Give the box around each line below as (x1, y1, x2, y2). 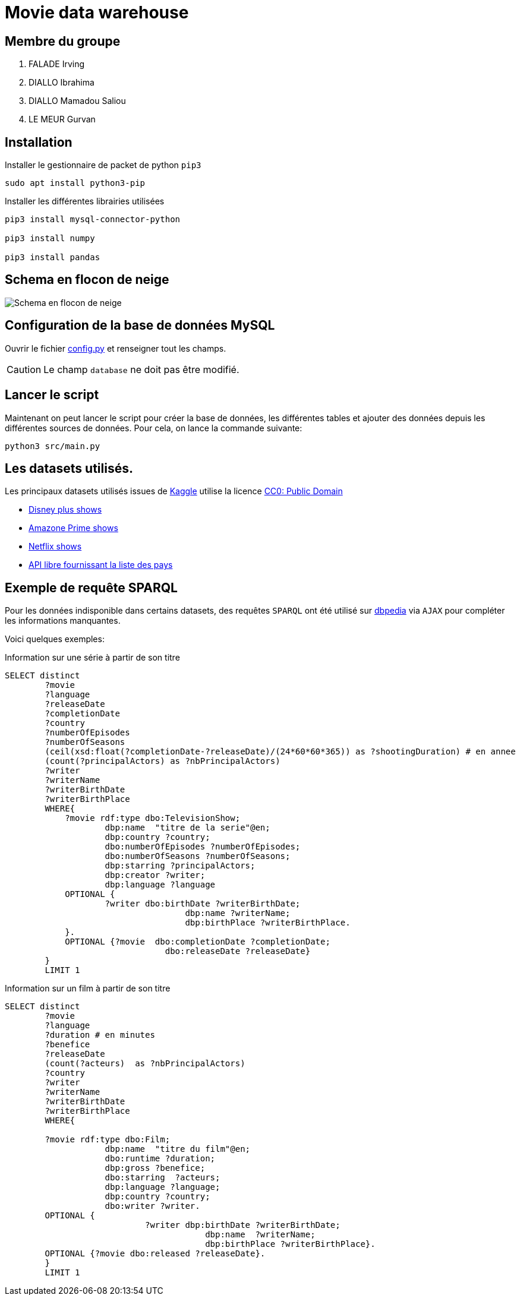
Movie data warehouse (5, 2, 189, 23)
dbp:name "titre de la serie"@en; (105, 823, 270, 833)
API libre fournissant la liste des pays (29, 560, 173, 570)
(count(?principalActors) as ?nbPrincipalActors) (45, 756, 281, 766)
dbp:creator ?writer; (105, 870, 206, 880)
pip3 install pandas (5, 252, 100, 263)
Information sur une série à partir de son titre (5, 652, 180, 663)
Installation (5, 134, 73, 150)
